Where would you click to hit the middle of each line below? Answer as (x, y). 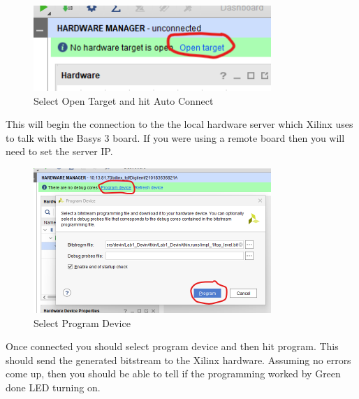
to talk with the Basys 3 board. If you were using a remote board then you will (175, 137)
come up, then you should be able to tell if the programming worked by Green (173, 373)
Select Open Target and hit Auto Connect (124, 100)
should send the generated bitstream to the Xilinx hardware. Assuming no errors (178, 360)
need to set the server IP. (59, 151)
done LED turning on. (53, 387)
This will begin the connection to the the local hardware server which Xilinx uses (179, 124)
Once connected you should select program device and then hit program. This (172, 346)
